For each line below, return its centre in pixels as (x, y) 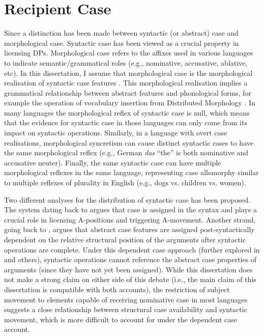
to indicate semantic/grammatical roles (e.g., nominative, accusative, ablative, (126, 62)
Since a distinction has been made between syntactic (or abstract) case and (121, 33)
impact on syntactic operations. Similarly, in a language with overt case (116, 133)
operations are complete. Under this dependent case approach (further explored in (132, 249)
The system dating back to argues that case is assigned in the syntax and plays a (130, 209)
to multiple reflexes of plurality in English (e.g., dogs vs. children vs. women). (125, 183)
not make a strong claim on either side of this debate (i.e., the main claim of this (130, 279)
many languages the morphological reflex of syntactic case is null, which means (127, 112)
